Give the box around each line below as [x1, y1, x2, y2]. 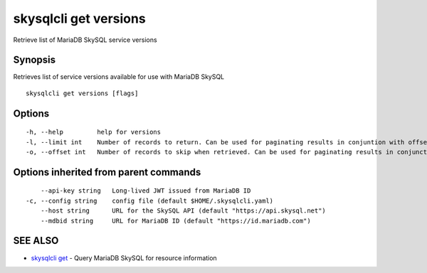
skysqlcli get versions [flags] [26, 89, 139, 97]
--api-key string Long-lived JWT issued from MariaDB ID [40, 187, 251, 195]
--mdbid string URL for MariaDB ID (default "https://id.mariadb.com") [40, 217, 311, 225]
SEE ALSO [13, 235, 59, 247]
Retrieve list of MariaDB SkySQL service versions [13, 36, 157, 44]
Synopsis [13, 54, 56, 66]
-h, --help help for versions [26, 128, 162, 136]
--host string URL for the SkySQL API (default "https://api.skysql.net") [40, 207, 327, 215]
